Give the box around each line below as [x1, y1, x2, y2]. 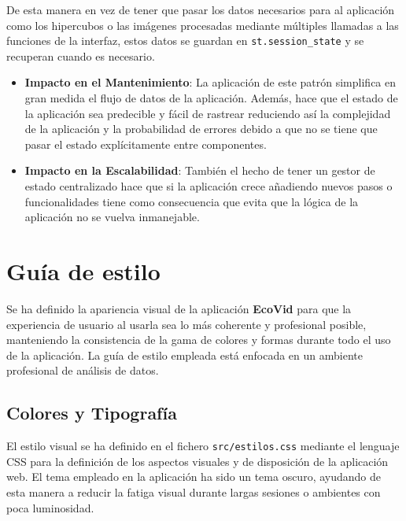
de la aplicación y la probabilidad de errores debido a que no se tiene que [24, 120, 378, 137]
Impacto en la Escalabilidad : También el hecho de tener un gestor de [24, 162, 375, 179]
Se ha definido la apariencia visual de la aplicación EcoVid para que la [6, 300, 352, 316]
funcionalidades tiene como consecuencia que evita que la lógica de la [24, 193, 359, 209]
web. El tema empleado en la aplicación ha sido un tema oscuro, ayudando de [6, 468, 381, 485]
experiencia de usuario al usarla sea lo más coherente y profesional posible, [6, 316, 367, 332]
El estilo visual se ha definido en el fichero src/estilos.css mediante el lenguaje [6, 438, 400, 454]
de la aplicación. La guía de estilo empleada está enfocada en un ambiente [6, 346, 363, 363]
